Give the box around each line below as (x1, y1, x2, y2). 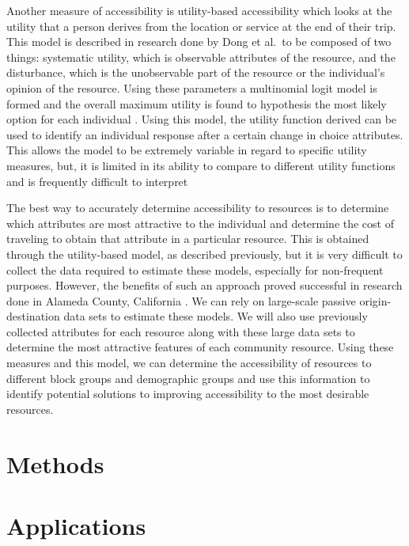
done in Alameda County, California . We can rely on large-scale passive (6, 292, 356, 309)
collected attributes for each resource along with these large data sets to (6, 323, 355, 339)
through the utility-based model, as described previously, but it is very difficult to (6, 245, 403, 262)
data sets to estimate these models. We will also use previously (63, 308, 368, 324)
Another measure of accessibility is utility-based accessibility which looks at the (6, 2, 392, 18)
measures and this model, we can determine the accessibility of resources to (6, 355, 372, 371)
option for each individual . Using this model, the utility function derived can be (6, 111, 397, 127)
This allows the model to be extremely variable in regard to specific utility (6, 142, 367, 158)
